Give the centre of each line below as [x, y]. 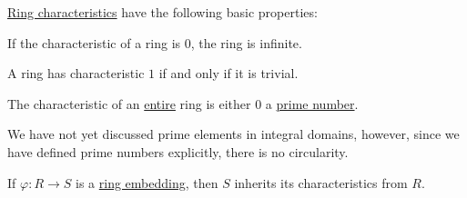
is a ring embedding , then [147, 182]
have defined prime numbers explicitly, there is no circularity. [178, 151]
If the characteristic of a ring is [94, 42]
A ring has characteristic [76, 73]
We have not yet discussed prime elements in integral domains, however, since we [233, 134]
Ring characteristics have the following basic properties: [162, 12]
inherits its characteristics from [321, 182]
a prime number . [312, 103]
